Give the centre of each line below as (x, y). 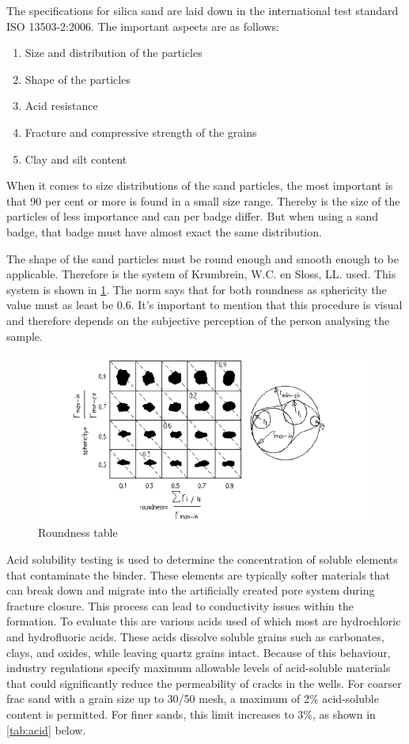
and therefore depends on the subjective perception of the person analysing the (198, 320)
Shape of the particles (78, 79)
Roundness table (78, 533)
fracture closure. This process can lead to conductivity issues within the (180, 605)
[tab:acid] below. (46, 729)
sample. (25, 336)
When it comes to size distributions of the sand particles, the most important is (200, 185)
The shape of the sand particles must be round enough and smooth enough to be (203, 258)
